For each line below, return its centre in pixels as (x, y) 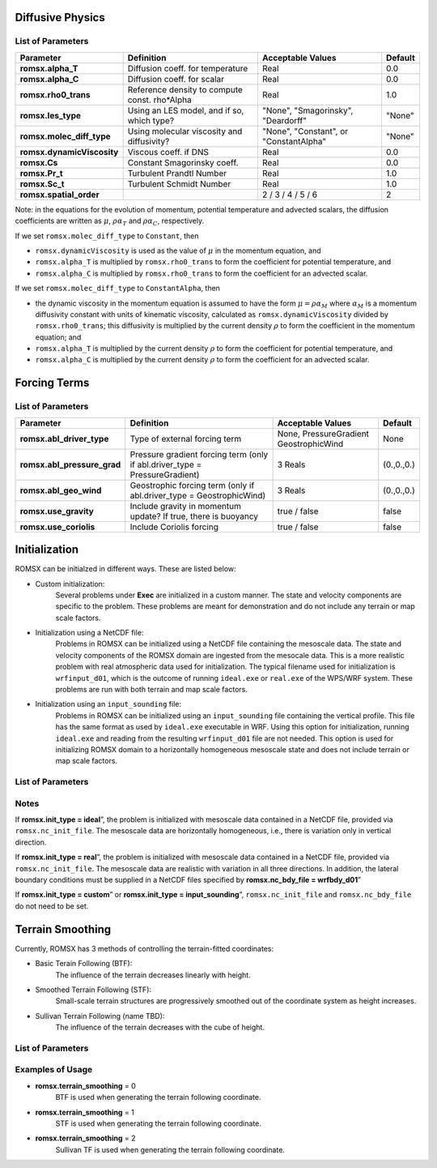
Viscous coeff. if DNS (168, 152)
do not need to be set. (52, 906)
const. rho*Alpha (159, 100)
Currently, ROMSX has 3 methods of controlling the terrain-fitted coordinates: (144, 948)
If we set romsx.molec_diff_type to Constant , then (107, 236)
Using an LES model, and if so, (186, 110)
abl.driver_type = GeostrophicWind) (198, 495)
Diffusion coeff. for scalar (176, 79)
